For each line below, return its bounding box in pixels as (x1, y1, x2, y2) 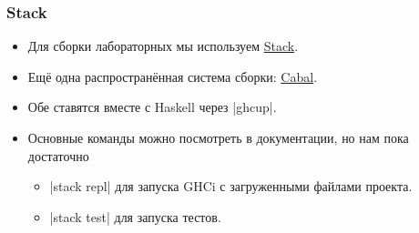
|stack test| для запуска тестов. (49, 207, 221, 226)
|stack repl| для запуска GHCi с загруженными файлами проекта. (49, 177, 413, 196)
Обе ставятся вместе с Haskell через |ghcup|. (27, 97, 277, 116)
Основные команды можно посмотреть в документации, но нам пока (27, 128, 409, 147)
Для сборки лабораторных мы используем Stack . (27, 36, 299, 56)
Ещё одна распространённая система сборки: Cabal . (27, 66, 318, 86)
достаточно (27, 146, 89, 165)
